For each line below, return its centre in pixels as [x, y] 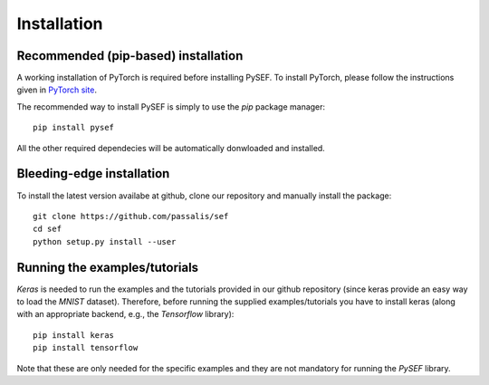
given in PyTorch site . [57, 90]
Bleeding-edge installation [93, 173]
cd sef [48, 229]
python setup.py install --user [105, 241]
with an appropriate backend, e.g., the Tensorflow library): [125, 314]
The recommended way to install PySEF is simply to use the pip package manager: [171, 106]
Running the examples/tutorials [108, 267]
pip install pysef [74, 128]
